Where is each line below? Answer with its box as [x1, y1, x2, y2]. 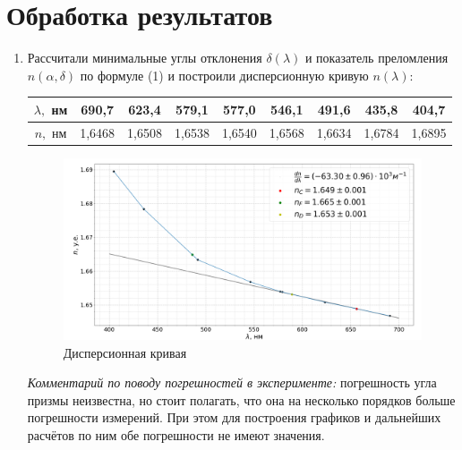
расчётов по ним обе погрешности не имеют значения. [27, 425, 325, 444]
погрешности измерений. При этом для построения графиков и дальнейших [27, 408, 441, 427]
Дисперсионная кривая [63, 343, 187, 361]
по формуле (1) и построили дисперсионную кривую [80, 65, 369, 84]
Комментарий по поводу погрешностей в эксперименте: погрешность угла [27, 373, 437, 392]
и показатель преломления [304, 48, 449, 67]
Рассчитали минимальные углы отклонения [27, 48, 262, 67]
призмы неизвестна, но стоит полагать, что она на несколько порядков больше [27, 390, 456, 409]
